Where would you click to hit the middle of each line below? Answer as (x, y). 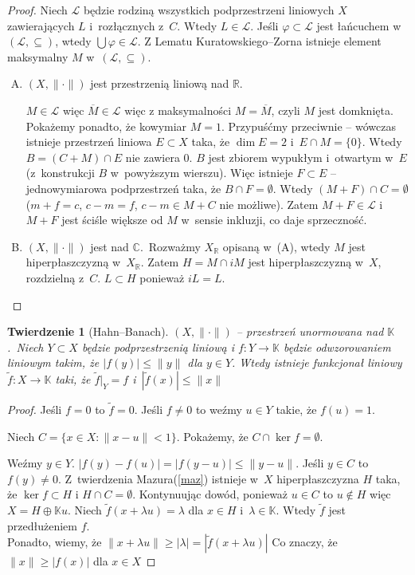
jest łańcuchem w (359, 25)
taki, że (73, 378)
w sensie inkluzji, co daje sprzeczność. (274, 220)
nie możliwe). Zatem (269, 204)
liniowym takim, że (53, 362)
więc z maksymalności (178, 110)
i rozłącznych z (127, 25)
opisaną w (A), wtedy (276, 246)
